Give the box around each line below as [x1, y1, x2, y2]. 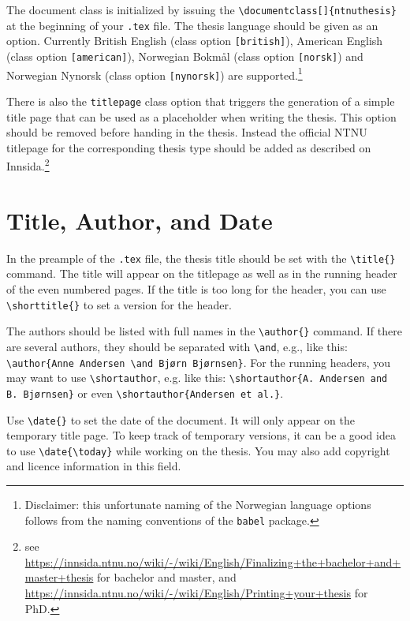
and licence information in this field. [6, 458, 181, 474]
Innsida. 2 [6, 155, 50, 174]
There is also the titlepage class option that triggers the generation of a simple [6, 92, 395, 109]
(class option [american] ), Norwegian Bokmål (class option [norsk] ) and [6, 47, 363, 64]
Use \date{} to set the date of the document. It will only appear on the [6, 411, 355, 428]
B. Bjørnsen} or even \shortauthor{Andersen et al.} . [6, 384, 284, 401]
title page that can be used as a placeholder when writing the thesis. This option [6, 108, 397, 125]
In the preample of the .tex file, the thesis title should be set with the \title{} [6, 249, 396, 266]
